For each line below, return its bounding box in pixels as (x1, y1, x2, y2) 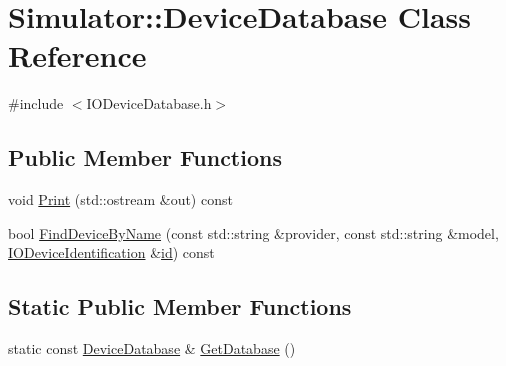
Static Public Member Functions (8, 291, 352, 322)
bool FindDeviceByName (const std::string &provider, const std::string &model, (8, 222, 499, 243)
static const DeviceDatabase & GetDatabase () (8, 338, 296, 359)
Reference (8, 35, 147, 76)
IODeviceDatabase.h (86, 93, 212, 114)
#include (8, 93, 64, 114)
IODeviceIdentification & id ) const (8, 242, 215, 263)
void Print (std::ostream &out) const (8, 189, 233, 210)
